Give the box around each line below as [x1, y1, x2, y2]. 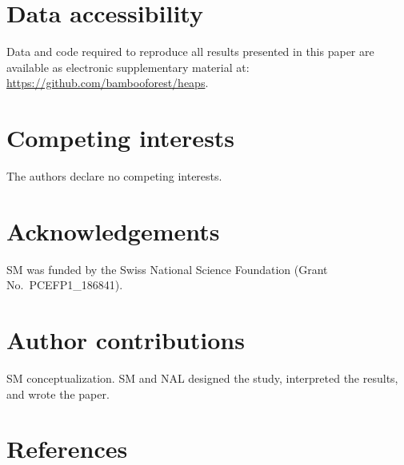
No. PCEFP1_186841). [6, 276, 123, 293]
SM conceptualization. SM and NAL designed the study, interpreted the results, [6, 370, 398, 387]
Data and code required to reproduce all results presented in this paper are [6, 43, 374, 60]
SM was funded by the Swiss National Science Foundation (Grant [6, 260, 328, 277]
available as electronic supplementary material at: [6, 58, 250, 75]
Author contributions [6, 324, 245, 356]
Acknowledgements [6, 214, 220, 247]
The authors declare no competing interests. [6, 168, 222, 185]
